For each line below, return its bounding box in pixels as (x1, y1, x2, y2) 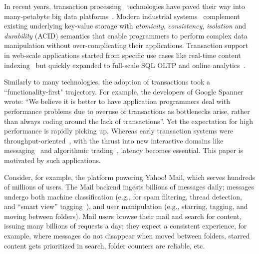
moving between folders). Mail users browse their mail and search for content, (4, 210, 242, 221)
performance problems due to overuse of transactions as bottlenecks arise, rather (4, 105, 250, 116)
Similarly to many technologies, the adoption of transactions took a (4, 76, 210, 87)
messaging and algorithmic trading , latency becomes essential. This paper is (4, 145, 243, 155)
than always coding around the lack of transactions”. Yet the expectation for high (4, 115, 253, 126)
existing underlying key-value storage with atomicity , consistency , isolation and (4, 20, 246, 31)
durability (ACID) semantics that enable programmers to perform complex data (4, 30, 248, 40)
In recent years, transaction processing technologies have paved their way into (4, 1, 245, 11)
